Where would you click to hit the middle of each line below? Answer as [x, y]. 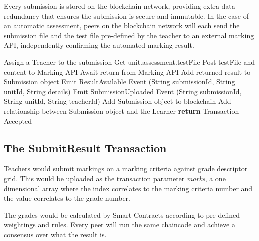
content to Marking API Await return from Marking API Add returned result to [127, 72]
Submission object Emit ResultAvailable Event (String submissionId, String [120, 82]
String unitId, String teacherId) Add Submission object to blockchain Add [118, 101]
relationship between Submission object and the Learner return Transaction [122, 111]
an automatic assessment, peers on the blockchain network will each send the [122, 26]
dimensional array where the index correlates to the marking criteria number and [128, 188]
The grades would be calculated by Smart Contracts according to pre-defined [122, 214]
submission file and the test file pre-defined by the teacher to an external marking [129, 35]
